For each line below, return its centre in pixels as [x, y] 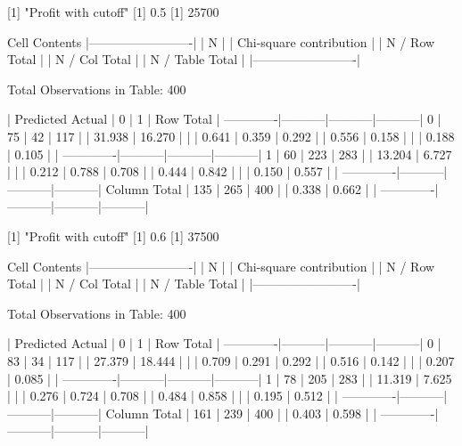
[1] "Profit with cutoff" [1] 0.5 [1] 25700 [113, 12]
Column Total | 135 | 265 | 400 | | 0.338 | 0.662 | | [241, 188]
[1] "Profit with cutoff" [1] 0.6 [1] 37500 [113, 235]
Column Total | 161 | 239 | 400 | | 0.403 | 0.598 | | [241, 413]
